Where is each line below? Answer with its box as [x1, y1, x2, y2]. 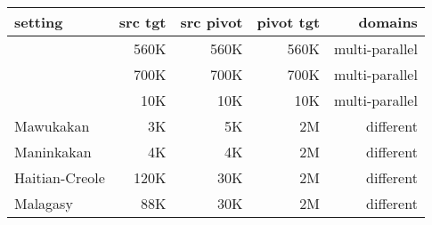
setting [14, 12, 63, 32]
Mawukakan [14, 116, 90, 136]
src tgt [118, 12, 167, 32]
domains [358, 12, 418, 32]
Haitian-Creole [14, 167, 105, 188]
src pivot [180, 12, 243, 32]
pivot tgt [257, 12, 321, 32]
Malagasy [14, 193, 73, 213]
